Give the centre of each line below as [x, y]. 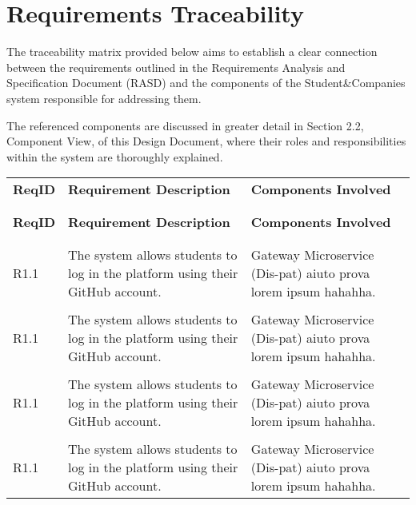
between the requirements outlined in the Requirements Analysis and [176, 67]
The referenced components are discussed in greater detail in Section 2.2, [185, 125]
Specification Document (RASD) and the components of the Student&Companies [206, 83]
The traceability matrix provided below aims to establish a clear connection [192, 52]
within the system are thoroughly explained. [115, 156]
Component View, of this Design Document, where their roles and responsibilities [206, 141]
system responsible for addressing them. [104, 98]
